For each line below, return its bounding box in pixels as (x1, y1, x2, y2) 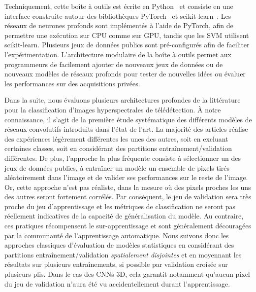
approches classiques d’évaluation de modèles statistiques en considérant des (4, 240, 234, 250)
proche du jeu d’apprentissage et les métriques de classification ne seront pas (4, 201, 235, 211)
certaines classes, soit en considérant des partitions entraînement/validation (4, 143, 232, 153)
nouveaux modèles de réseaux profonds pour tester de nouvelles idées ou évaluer (4, 69, 246, 79)
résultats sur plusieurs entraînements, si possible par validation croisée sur (4, 259, 228, 269)
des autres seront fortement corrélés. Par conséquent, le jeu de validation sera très (4, 191, 252, 202)
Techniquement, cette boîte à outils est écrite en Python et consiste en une (4, 1, 233, 11)
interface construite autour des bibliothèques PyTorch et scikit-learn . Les (4, 10, 231, 21)
